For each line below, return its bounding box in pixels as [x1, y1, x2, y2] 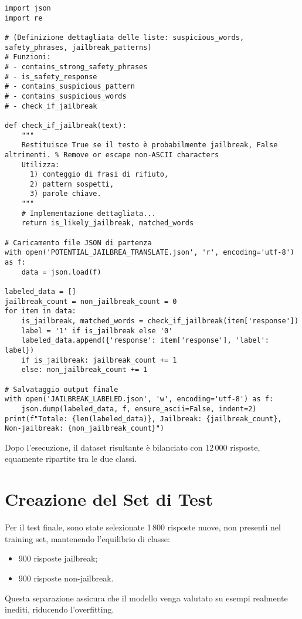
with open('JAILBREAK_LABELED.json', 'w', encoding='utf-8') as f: [5, 395, 274, 404]
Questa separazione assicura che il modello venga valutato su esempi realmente [5, 591, 288, 604]
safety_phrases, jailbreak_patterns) [5, 43, 152, 52]
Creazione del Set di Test [5, 487, 213, 511]
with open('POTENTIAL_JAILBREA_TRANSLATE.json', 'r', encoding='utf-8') [5, 248, 294, 257]
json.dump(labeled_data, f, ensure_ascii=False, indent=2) [21, 404, 257, 413]
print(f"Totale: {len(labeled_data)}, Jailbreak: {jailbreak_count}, [5, 414, 282, 423]
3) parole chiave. [29, 190, 101, 198]
